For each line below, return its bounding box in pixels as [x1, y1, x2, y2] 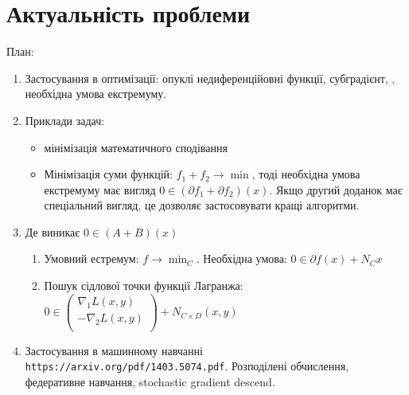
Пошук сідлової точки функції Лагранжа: [44, 277, 243, 294]
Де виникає [25, 223, 80, 240]
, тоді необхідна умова [251, 166, 360, 182]
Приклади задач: [25, 111, 105, 128]
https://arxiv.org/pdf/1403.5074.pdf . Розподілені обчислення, [25, 358, 349, 374]
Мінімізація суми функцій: [44, 166, 173, 182]
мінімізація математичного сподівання [44, 139, 228, 155]
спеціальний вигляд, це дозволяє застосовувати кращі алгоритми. [44, 197, 360, 213]
